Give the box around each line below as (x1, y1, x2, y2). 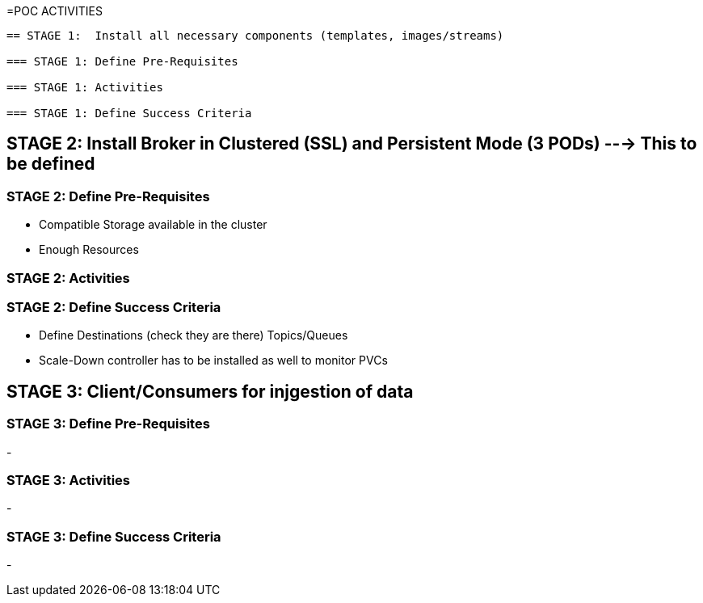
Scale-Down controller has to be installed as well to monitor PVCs (39, 353, 388, 368)
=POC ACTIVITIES (6, 4, 103, 18)
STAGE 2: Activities (6, 269, 130, 286)
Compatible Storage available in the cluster (39, 217, 267, 232)
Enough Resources (39, 242, 139, 257)
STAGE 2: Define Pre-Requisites (6, 188, 210, 205)
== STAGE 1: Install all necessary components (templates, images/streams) (6, 29, 504, 42)
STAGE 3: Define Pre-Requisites (6, 415, 210, 432)
